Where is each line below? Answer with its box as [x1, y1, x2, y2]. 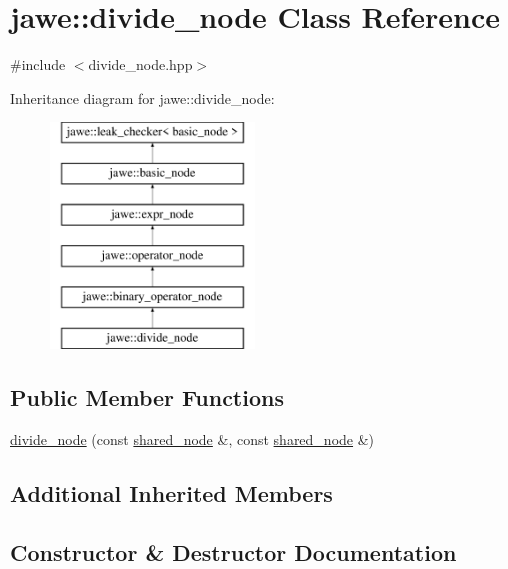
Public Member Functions [10, 382, 284, 413]
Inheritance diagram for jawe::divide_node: [10, 87, 275, 108]
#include [10, 54, 66, 75]
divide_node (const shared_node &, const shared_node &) [10, 428, 375, 449]
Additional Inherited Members [10, 477, 333, 508]
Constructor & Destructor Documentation [10, 536, 457, 567]
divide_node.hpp [88, 54, 193, 75]
